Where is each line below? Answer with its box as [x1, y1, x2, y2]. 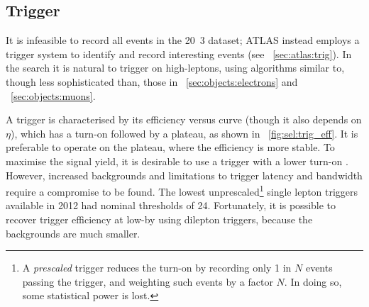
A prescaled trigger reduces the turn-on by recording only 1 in [22, 260, 292, 275]
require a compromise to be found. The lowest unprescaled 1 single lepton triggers [6, 182, 358, 199]
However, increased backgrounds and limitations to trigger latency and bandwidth [6, 167, 363, 182]
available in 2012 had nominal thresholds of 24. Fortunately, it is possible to [6, 198, 336, 213]
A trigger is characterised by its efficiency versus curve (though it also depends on [6, 112, 362, 127]
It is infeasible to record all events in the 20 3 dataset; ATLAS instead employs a [6, 33, 360, 48]
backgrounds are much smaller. [6, 225, 141, 240]
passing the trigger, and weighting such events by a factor [22, 274, 273, 289]
